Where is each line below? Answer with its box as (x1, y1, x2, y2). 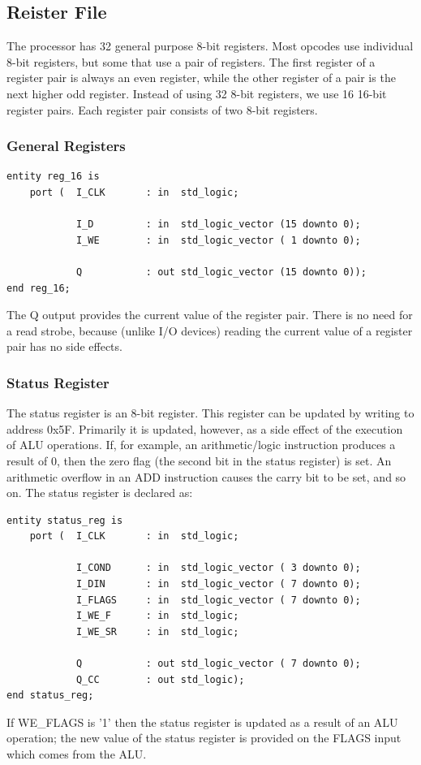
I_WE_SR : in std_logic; (75, 625, 239, 637)
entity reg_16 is (6, 171, 100, 183)
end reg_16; (6, 282, 71, 294)
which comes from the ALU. (6, 746, 147, 763)
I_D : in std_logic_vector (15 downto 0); (75, 218, 361, 231)
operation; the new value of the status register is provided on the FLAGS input (6, 729, 402, 746)
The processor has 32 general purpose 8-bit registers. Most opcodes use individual (6, 37, 414, 54)
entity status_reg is (6, 514, 123, 526)
